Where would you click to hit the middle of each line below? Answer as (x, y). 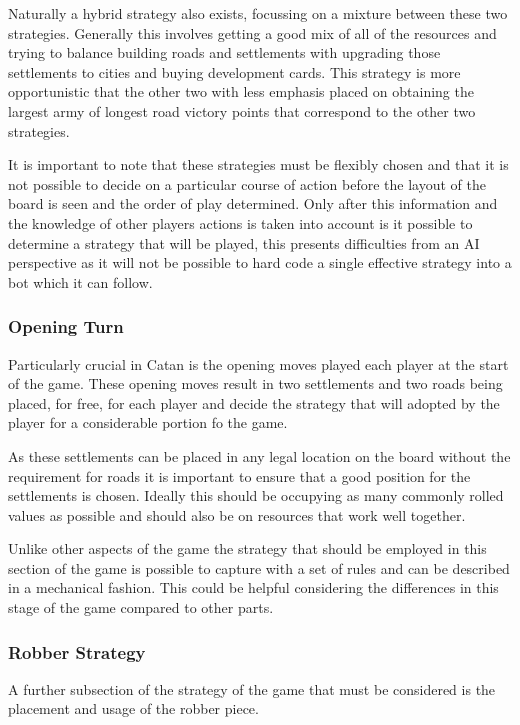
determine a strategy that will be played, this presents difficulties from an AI (244, 242)
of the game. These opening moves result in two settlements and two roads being (255, 383)
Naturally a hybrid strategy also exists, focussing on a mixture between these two (258, 13)
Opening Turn (66, 326)
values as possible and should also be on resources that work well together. (237, 514)
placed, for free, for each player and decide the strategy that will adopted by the (254, 402)
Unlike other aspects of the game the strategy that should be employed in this (247, 548)
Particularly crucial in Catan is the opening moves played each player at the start (258, 363)
